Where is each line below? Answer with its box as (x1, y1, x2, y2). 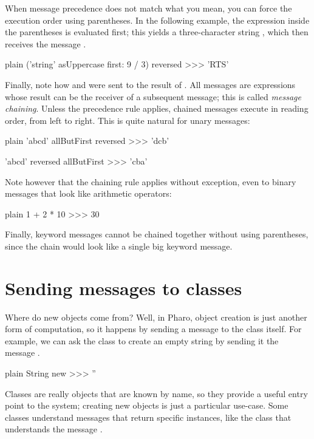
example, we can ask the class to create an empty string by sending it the (5, 334, 279, 347)
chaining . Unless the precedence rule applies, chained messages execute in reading (5, 102, 309, 115)
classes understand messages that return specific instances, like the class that (5, 410, 292, 423)
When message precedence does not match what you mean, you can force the (5, 2, 292, 14)
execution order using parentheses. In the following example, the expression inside (5, 13, 310, 26)
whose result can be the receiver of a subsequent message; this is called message (5, 90, 301, 103)
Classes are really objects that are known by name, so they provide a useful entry (5, 387, 308, 400)
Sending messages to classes (5, 275, 242, 300)
